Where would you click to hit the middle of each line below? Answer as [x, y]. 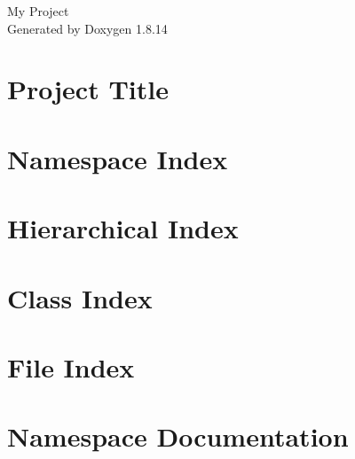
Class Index [80, 297]
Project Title [88, 89]
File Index [71, 366]
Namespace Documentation [178, 436]
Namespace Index [118, 158]
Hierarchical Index [123, 228]
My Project [38, 11]
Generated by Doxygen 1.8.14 [87, 28]
